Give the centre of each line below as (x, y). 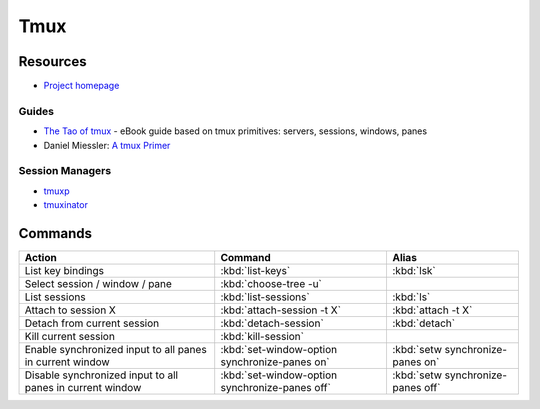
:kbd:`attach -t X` (432, 310)
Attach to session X (70, 310)
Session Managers (65, 171)
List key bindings (64, 271)
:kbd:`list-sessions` (265, 297)
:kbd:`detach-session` (272, 323)
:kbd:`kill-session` (262, 337)
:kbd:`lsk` (414, 271)
